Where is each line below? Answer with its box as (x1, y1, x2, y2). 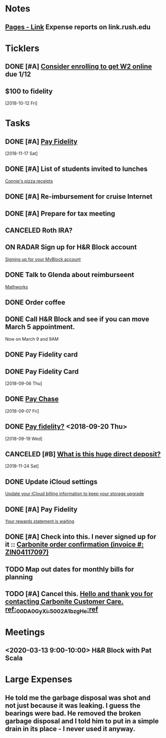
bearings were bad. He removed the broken (5, 709, 141, 718)
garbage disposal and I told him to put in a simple (5, 717, 159, 725)
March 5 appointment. (5, 323, 75, 331)
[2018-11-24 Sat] (5, 463, 39, 469)
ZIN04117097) (5, 548, 49, 557)
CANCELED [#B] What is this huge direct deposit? (5, 450, 161, 458)
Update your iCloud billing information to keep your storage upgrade (5, 491, 144, 497)
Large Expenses (5, 674, 73, 685)
